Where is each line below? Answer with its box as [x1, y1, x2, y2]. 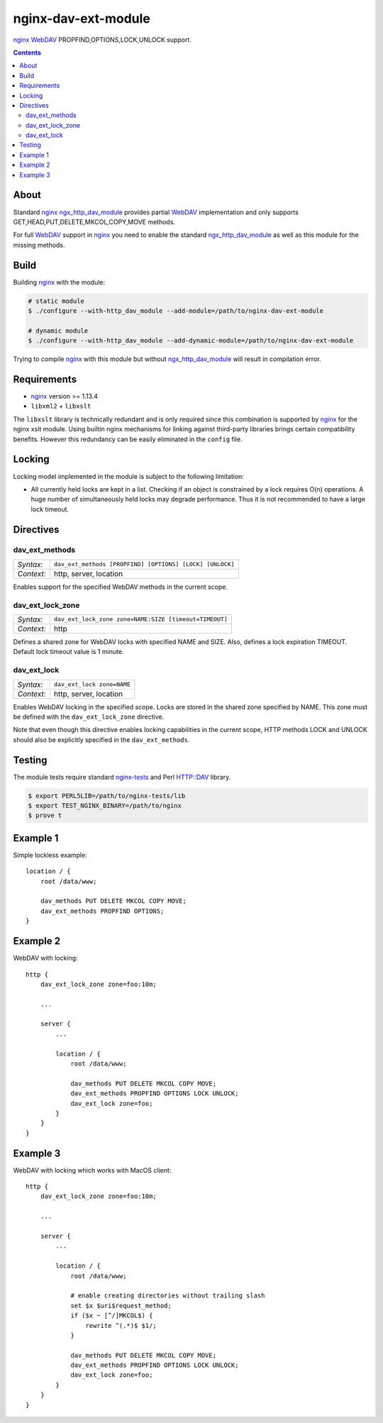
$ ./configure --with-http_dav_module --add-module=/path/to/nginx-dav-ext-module [28, 306, 324, 315]
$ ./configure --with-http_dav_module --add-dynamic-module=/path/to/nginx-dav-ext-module [28, 337, 354, 345]
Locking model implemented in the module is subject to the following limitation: [13, 472, 245, 480]
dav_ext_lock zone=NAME [53, 681, 131, 688]
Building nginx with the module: [13, 277, 106, 287]
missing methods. [13, 240, 65, 249]
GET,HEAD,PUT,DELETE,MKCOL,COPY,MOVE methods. [13, 217, 176, 226]
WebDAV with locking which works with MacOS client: [13, 1165, 172, 1174]
